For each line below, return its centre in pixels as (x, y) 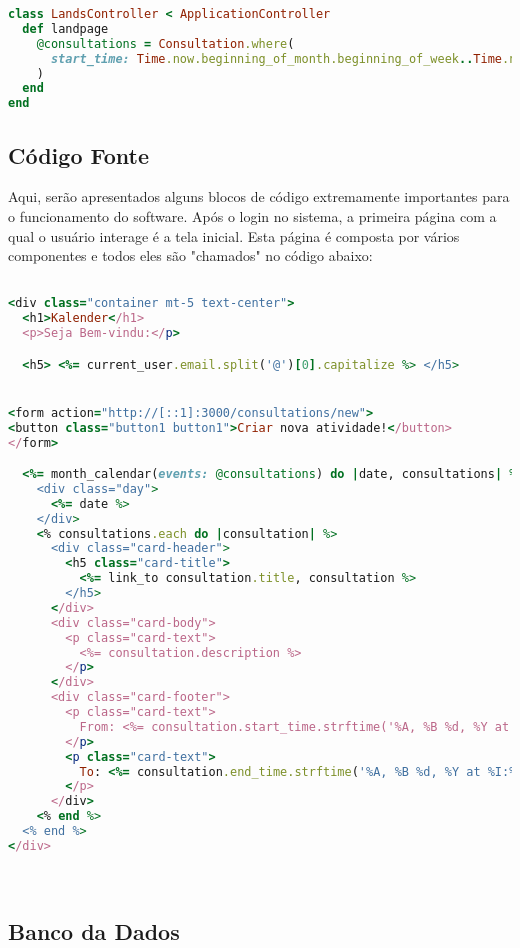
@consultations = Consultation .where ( (165, 43)
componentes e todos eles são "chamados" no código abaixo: (190, 255)
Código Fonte (78, 154)
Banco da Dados (94, 930)
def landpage (65, 28)
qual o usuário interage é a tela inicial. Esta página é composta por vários (234, 235)
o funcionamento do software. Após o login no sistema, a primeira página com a (252, 215)
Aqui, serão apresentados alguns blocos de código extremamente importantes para (259, 196)
